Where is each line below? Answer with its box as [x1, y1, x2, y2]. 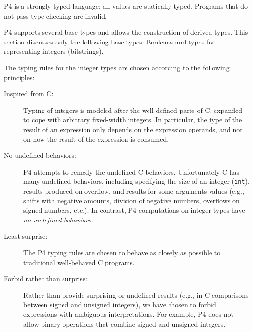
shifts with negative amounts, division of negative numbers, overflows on [23, 195, 240, 205]
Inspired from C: [4, 89, 54, 99]
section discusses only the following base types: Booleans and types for [4, 36, 215, 46]
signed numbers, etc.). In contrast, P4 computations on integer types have [23, 205, 245, 215]
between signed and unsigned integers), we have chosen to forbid [23, 299, 216, 310]
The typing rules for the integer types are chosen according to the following [4, 62, 230, 72]
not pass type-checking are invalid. [4, 10, 107, 21]
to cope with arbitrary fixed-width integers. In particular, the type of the [23, 114, 242, 125]
